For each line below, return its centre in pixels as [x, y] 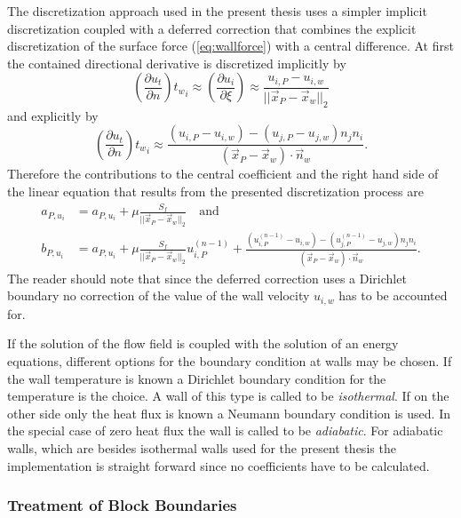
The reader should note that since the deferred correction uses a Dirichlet [207, 278]
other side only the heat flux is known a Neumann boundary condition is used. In [229, 413]
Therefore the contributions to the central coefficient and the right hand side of [223, 174]
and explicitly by [53, 115]
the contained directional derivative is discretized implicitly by [177, 63]
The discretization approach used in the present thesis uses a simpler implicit [217, 11]
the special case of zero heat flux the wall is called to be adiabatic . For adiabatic [225, 430]
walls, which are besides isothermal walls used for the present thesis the [202, 447]
